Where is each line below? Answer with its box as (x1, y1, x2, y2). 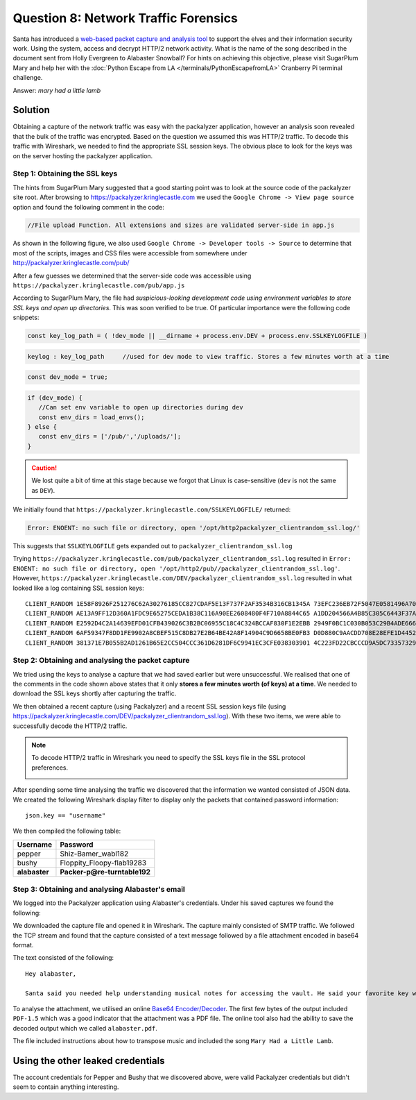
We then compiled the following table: (12, 827, 121, 836)
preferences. (31, 763, 69, 772)
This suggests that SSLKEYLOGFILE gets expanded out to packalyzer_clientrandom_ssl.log (12, 542, 293, 550)
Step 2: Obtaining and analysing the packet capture (12, 656, 190, 666)
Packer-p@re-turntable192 (60, 867, 151, 877)
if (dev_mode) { (27, 394, 83, 402)
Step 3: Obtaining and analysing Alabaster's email (12, 885, 185, 895)
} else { (27, 423, 58, 431)
